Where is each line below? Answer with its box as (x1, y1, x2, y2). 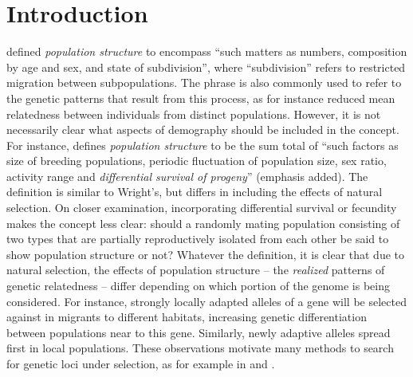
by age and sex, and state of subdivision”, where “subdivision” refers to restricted (6, 58, 406, 75)
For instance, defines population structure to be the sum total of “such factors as (6, 136, 399, 153)
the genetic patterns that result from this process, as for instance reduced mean (6, 89, 395, 106)
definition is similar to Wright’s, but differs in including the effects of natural (6, 183, 383, 200)
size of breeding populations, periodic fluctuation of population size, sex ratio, (6, 152, 387, 169)
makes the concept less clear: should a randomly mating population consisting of (6, 214, 400, 231)
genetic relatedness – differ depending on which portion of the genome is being (6, 277, 391, 294)
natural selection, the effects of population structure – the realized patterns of (6, 261, 385, 278)
